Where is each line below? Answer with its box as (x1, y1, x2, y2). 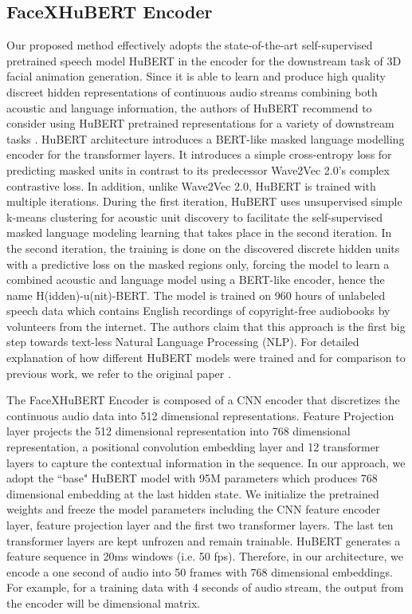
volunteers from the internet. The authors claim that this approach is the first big (6, 317, 406, 334)
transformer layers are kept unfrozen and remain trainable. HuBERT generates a (6, 532, 401, 549)
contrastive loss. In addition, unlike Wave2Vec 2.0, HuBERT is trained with (6, 177, 376, 194)
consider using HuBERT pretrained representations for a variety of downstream (6, 115, 394, 132)
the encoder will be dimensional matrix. (6, 594, 201, 611)
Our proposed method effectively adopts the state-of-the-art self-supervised (6, 37, 373, 53)
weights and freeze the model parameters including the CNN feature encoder (6, 501, 381, 518)
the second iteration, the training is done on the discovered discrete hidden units (6, 239, 400, 256)
